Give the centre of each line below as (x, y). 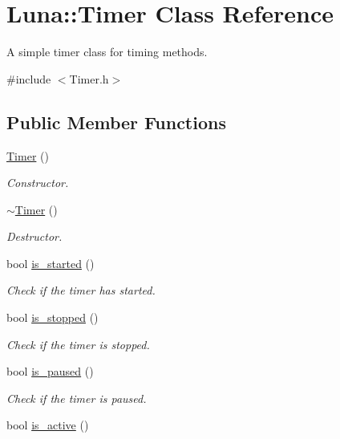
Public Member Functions (116, 122)
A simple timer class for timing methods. (107, 52)
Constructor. (38, 183)
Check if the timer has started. (81, 290)
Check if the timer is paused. (77, 398)
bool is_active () (48, 425)
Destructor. (34, 236)
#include (29, 78)
